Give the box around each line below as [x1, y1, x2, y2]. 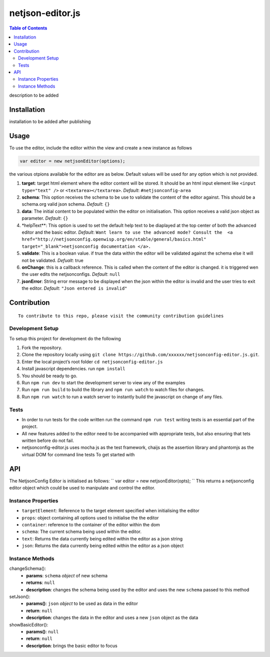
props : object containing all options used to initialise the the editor [21, 514, 159, 520]
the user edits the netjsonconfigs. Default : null [21, 271, 120, 277]
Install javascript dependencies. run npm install [21, 366, 125, 372]
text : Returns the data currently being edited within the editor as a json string [21, 535, 183, 541]
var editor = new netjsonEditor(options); [19, 158, 125, 164]
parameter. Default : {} [21, 215, 68, 221]
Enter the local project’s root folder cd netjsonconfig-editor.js [21, 358, 163, 365]
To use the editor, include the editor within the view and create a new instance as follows [9, 145, 192, 151]
